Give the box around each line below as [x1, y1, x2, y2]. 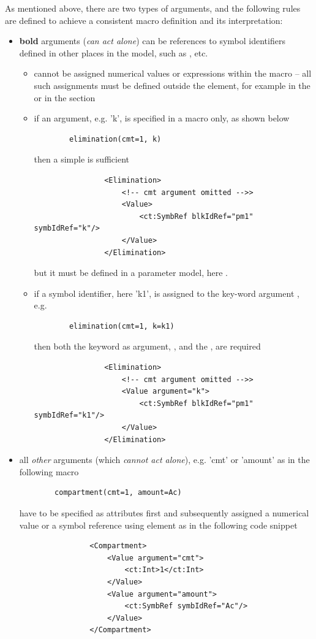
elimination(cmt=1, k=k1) [69, 321, 175, 331]
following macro [19, 465, 79, 478]
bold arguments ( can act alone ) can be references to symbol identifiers [19, 34, 285, 47]
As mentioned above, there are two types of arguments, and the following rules [5, 2, 301, 14]
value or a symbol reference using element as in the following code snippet [19, 518, 298, 531]
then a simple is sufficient [34, 153, 129, 166]
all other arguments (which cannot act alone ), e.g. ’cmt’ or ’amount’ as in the [19, 453, 310, 466]
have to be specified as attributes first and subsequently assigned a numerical [19, 507, 309, 519]
